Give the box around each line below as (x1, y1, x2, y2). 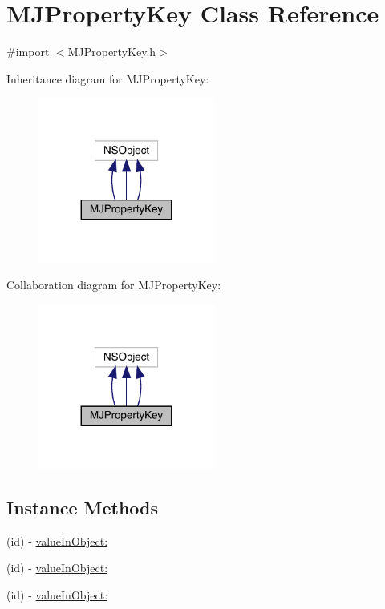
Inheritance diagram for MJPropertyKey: (6, 70, 209, 87)
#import (6, 43, 50, 60)
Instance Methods (6, 494, 158, 519)
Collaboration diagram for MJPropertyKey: (6, 276, 221, 293)
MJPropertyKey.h (67, 43, 156, 60)
